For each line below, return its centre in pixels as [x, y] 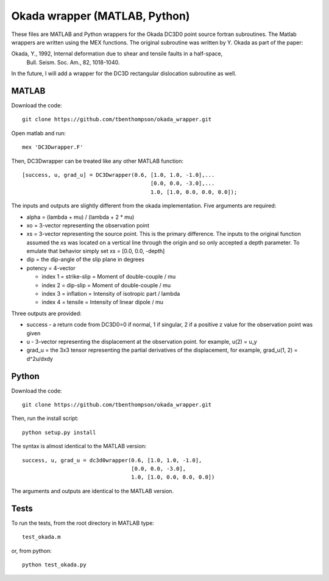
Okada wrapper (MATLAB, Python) [101, 16]
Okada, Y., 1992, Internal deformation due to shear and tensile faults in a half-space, [117, 54]
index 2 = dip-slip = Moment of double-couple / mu [106, 285]
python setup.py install [59, 432]
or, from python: [31, 551]
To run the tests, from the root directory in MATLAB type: [83, 523]
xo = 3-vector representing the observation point [88, 225]
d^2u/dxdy [40, 358]
